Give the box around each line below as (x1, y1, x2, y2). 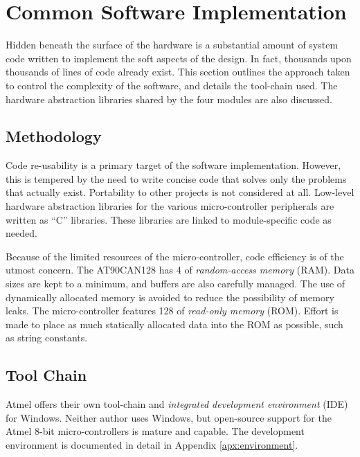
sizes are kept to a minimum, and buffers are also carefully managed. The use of (6, 276, 345, 291)
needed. (6, 226, 37, 240)
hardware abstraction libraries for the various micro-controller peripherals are (6, 199, 334, 213)
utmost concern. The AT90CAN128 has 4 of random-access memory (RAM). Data (6, 262, 354, 277)
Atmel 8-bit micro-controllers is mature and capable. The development (6, 424, 305, 438)
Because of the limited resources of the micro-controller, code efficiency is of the (6, 249, 344, 263)
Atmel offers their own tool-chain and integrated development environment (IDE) (6, 397, 348, 411)
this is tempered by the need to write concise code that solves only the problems (6, 171, 347, 186)
